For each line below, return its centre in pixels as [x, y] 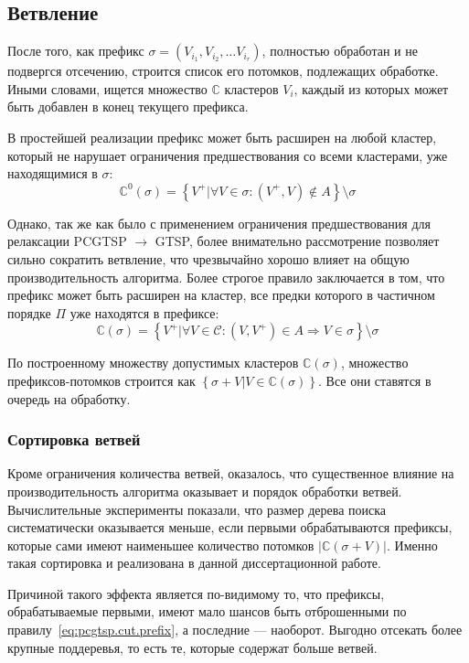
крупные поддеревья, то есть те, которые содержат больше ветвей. [192, 647]
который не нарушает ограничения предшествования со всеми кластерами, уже [228, 155]
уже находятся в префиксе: [144, 312]
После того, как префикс [76, 51]
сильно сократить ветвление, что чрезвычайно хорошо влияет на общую [208, 258]
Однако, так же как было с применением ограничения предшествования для [219, 223]
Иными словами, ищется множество [107, 88]
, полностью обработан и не [340, 51]
